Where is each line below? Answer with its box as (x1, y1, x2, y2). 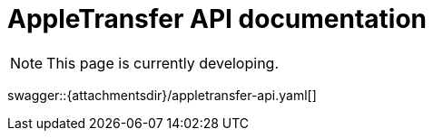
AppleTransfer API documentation (7, 4, 428, 34)
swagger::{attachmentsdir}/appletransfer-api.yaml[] (7, 87, 317, 103)
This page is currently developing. (46, 53, 279, 72)
